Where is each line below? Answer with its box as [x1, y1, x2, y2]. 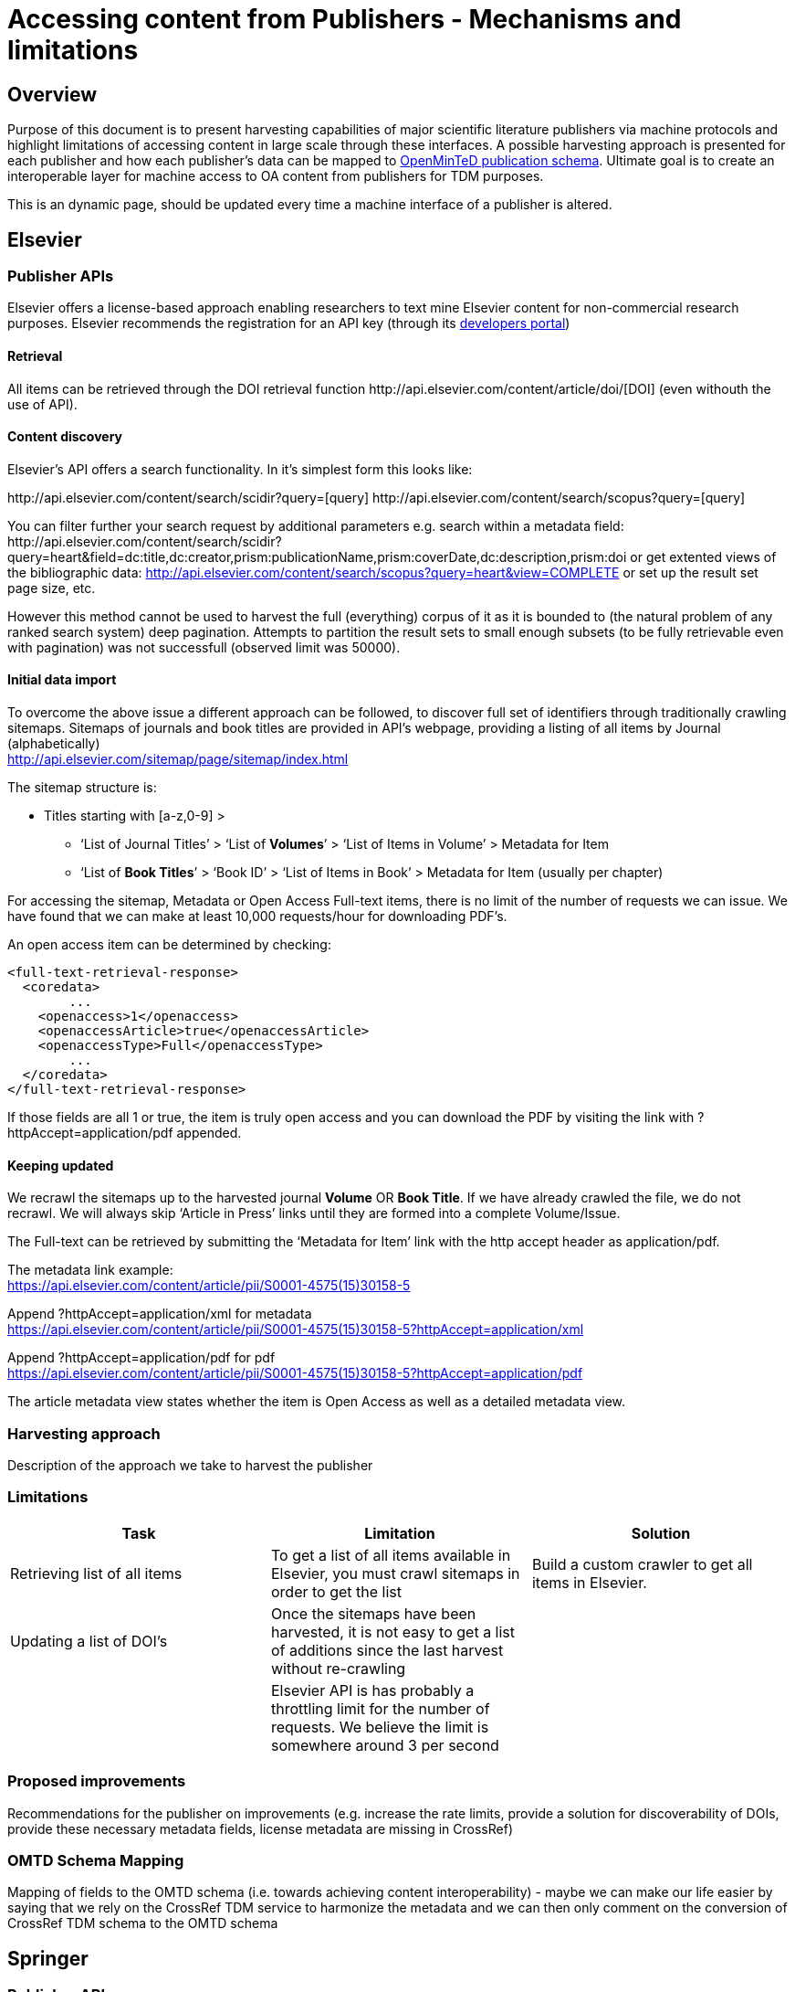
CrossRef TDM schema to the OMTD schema [7, 1915, 278, 1932]
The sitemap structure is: [7, 779, 157, 796]
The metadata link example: [7, 1262, 173, 1278]
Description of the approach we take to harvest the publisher [7, 1457, 373, 1474]
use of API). [7, 396, 78, 412]
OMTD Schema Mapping [7, 1850, 184, 1870]
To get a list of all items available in [270, 1545, 511, 1564]
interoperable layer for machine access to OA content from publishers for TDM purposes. [7, 168, 544, 185]
